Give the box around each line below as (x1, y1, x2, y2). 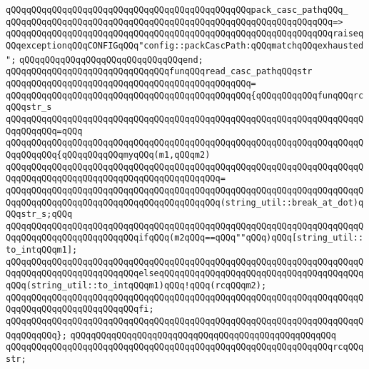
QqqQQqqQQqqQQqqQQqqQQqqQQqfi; (6, 304, 154, 315)
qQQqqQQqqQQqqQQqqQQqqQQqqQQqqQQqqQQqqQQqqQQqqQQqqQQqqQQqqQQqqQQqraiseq (6, 29, 364, 39)
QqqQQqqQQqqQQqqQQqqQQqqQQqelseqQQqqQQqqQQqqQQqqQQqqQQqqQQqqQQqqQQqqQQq (6, 268, 364, 279)
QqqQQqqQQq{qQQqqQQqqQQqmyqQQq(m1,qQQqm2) (6, 149, 211, 160)
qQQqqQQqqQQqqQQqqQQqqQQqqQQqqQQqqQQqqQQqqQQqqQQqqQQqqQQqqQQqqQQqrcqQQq (6, 342, 364, 353)
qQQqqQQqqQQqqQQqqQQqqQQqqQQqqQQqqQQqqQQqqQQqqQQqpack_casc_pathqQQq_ (6, 5, 348, 15)
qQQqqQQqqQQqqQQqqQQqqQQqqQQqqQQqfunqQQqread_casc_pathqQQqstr (6, 66, 313, 77)
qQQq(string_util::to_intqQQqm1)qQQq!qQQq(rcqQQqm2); (6, 280, 267, 291)
